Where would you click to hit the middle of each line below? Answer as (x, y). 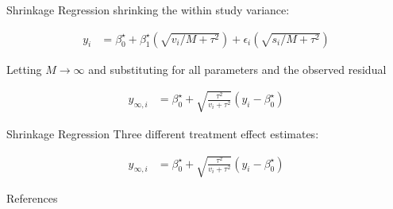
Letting (24, 69)
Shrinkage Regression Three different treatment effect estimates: (163, 133)
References (32, 197)
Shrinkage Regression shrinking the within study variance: (148, 10)
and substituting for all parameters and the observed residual (237, 69)
